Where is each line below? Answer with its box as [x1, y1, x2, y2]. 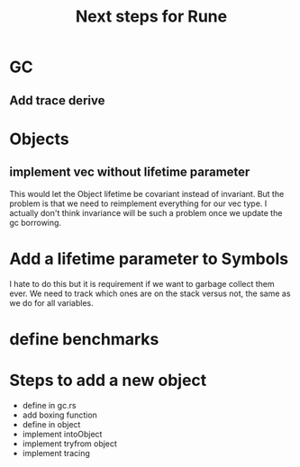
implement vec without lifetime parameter [9, 165, 250, 180]
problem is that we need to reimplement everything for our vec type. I [9, 198, 268, 209]
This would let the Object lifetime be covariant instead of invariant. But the [9, 188, 285, 199]
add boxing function [22, 409, 97, 420]
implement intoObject [22, 428, 103, 439]
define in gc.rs [22, 400, 77, 410]
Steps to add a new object [9, 370, 207, 391]
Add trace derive [9, 93, 105, 108]
